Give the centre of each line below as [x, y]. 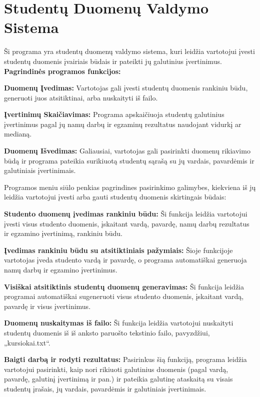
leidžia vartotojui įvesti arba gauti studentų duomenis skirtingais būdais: [115, 197]
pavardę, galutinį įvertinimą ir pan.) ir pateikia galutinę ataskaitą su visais [118, 379]
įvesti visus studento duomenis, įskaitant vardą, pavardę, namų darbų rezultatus [127, 223]
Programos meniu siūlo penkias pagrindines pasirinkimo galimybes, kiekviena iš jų [130, 187]
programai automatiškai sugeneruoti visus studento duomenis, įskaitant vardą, [124, 296]
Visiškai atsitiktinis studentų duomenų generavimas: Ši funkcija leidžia [124, 286]
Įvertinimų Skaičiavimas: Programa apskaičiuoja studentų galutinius [114, 114]
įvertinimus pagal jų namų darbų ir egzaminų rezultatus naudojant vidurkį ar [123, 124]
